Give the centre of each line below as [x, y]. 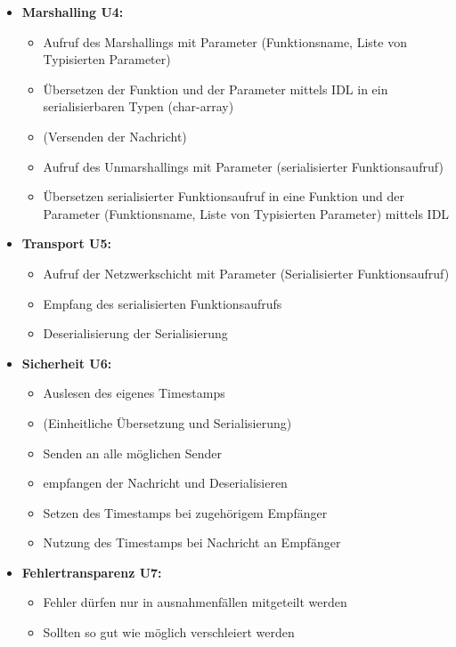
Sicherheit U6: [67, 363]
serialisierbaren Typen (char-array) [138, 106]
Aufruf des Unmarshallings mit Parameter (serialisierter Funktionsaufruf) [243, 166]
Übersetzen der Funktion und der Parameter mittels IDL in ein [216, 89]
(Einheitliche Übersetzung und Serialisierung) [167, 422]
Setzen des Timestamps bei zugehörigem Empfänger [185, 512]
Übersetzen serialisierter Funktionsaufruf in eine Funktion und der [224, 196]
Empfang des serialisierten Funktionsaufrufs [163, 303]
